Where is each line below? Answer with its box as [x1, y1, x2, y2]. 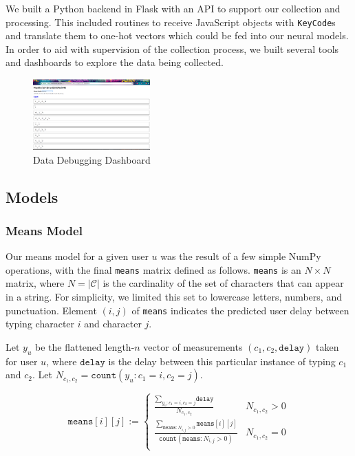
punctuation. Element [6, 303, 97, 317]
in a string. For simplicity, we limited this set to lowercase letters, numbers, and [6, 290, 342, 304]
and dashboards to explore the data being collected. [6, 55, 224, 69]
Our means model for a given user [6, 249, 149, 263]
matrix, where [6, 276, 65, 290]
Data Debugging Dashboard [33, 152, 151, 166]
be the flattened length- [35, 339, 135, 354]
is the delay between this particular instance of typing [108, 354, 336, 368]
